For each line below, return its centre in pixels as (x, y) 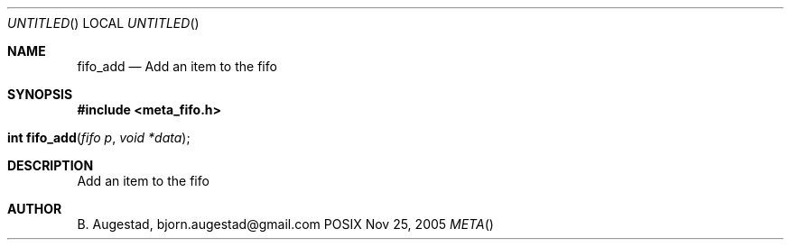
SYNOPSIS (40, 94)
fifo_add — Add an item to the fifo (177, 66)
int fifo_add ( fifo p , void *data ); (99, 137)
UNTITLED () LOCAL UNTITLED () (103, 23)
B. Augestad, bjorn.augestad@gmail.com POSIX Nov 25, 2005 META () (285, 224)
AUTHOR (35, 209)
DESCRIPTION (51, 165)
